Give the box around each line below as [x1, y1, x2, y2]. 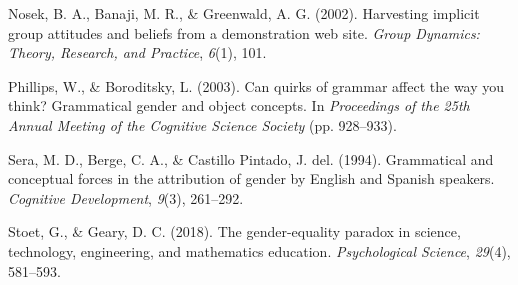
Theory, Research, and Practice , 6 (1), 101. [8, 42, 267, 63]
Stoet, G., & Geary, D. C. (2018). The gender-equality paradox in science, [8, 221, 461, 242]
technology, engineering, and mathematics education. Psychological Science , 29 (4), [8, 240, 511, 261]
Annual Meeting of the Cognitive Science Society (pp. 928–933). [8, 114, 397, 135]
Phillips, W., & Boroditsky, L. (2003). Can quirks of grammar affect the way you [8, 75, 505, 96]
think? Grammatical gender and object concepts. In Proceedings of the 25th [8, 95, 470, 116]
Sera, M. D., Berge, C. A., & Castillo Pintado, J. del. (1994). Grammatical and [8, 148, 494, 169]
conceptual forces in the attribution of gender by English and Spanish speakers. [8, 168, 495, 189]
